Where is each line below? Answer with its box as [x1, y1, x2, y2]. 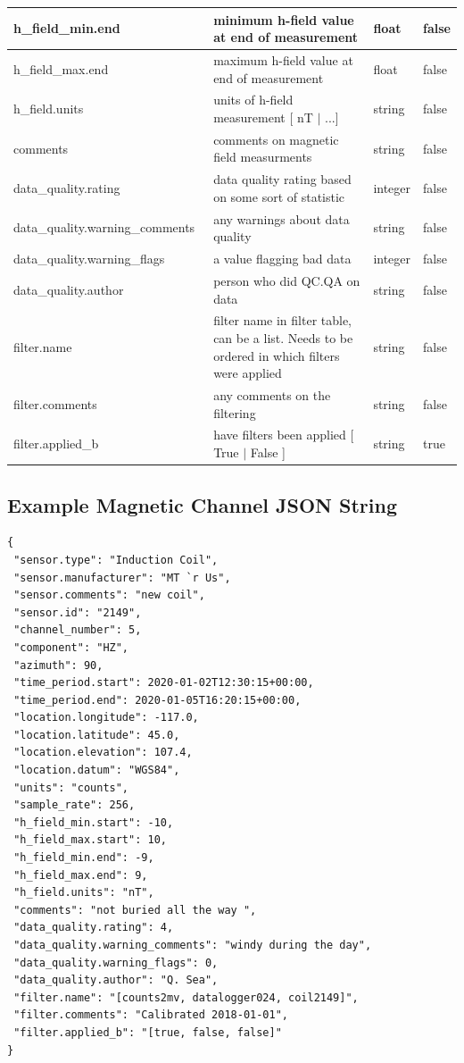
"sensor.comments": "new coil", [13, 589, 205, 602]
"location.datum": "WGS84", [13, 764, 180, 777]
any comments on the [213, 386, 331, 405]
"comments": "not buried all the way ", [13, 903, 257, 917]
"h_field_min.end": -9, [13, 851, 154, 865]
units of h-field [213, 90, 294, 109]
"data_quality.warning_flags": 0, [13, 956, 219, 969]
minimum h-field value [213, 10, 354, 29]
